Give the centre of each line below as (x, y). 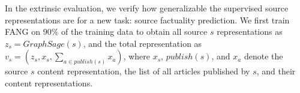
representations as (250, 31)
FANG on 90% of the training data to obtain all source (106, 31)
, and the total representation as (142, 43)
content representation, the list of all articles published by (144, 71)
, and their (276, 71)
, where (137, 56)
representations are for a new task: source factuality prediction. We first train (147, 19)
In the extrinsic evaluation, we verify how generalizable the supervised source (147, 8)
